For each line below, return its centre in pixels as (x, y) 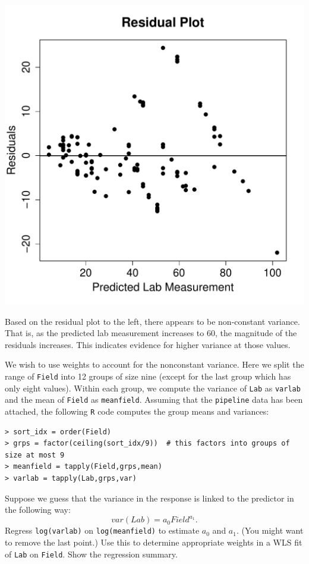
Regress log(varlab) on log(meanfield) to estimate (102, 530)
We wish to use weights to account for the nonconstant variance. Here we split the (154, 364)
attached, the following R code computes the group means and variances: (137, 411)
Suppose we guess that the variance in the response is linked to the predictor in (149, 498)
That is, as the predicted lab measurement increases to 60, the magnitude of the (151, 333)
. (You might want (270, 530)
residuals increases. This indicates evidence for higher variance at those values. (148, 344)
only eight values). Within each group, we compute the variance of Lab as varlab (153, 388)
